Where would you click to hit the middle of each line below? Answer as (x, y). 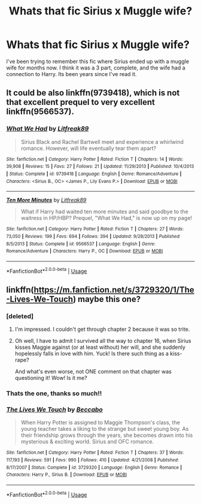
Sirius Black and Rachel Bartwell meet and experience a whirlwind (102, 141)
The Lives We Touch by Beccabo (54, 410)
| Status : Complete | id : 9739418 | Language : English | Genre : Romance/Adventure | (94, 174)
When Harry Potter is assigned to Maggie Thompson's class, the (100, 422)
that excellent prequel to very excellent (81, 102)
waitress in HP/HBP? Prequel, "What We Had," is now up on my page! (106, 218)
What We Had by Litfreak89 (48, 129)
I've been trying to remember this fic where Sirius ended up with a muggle (98, 61)
